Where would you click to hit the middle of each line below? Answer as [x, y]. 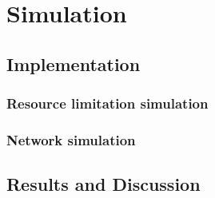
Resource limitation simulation [107, 103]
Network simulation [71, 139]
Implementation [74, 63]
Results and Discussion [104, 184]
